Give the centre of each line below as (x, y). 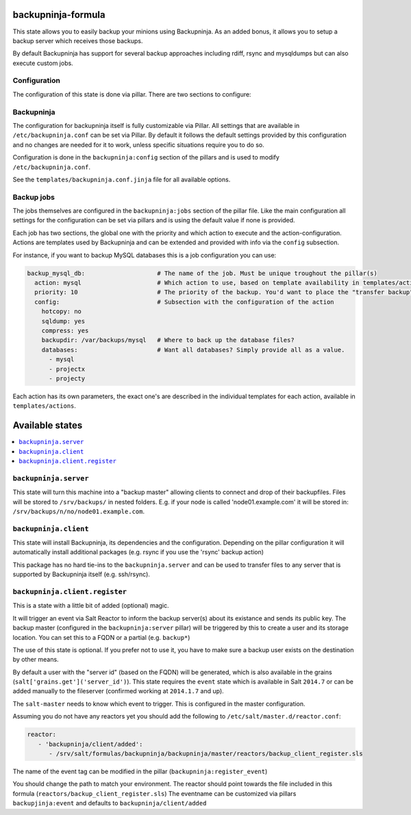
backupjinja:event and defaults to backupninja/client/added (110, 803)
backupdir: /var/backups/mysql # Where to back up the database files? (168, 340)
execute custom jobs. (43, 63)
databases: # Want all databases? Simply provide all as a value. (193, 350)
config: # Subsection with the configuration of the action (185, 302)
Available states (48, 425)
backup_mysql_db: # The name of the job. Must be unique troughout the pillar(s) (202, 273)
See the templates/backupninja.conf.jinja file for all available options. (122, 179)
